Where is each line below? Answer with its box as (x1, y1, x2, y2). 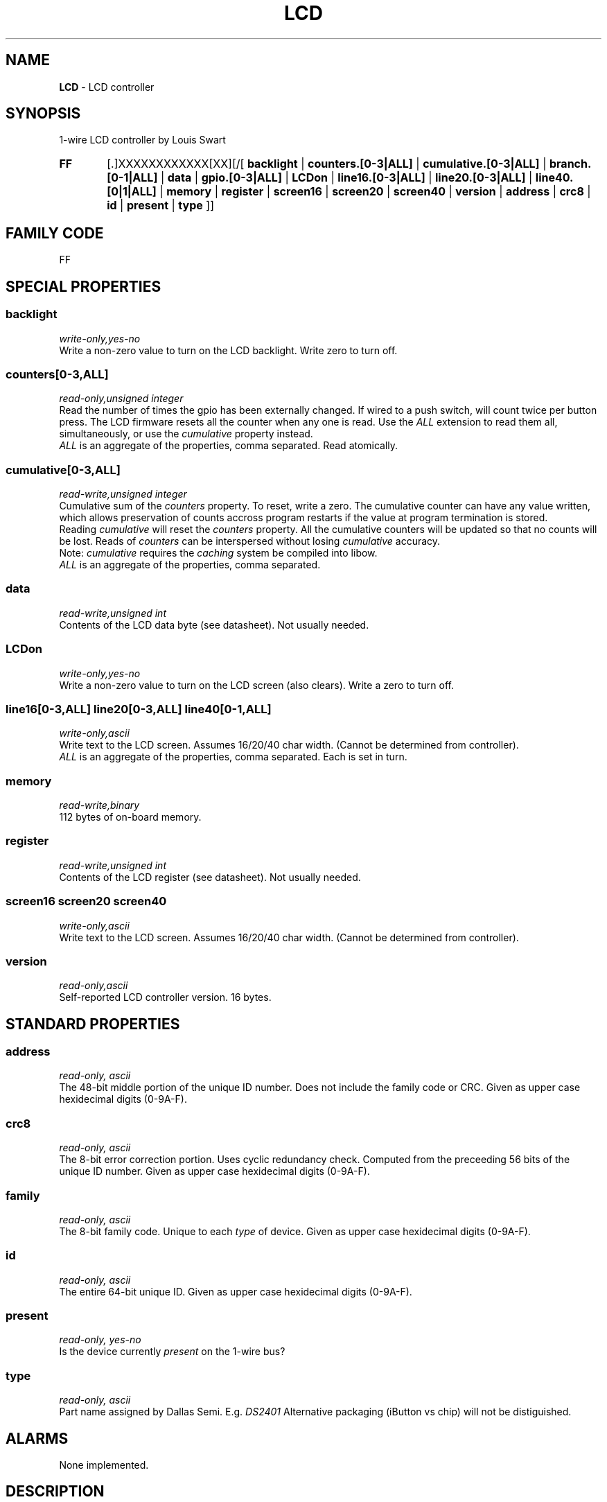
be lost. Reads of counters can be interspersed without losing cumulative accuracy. (59, 535, 441, 547)
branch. (549, 157, 592, 171)
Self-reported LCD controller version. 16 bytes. (59, 991, 272, 1004)
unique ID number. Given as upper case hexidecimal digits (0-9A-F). (59, 1165, 370, 1178)
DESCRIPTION (6, 1483, 105, 1501)
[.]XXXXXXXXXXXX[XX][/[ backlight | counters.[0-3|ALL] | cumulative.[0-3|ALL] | (107, 157, 547, 171)
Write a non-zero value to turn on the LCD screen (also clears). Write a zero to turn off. (59, 679, 455, 691)
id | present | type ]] (107, 198, 214, 213)
